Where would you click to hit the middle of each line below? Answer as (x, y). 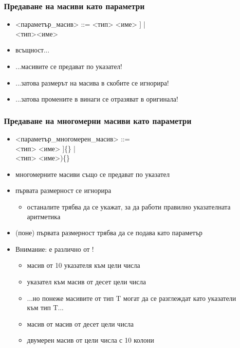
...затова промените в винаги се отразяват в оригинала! (97, 99)
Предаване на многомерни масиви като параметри (98, 120)
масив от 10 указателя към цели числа (83, 265)
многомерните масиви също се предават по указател (92, 174)
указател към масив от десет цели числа (86, 281)
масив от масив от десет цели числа (80, 323)
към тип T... (45, 307)
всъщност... (32, 50)
